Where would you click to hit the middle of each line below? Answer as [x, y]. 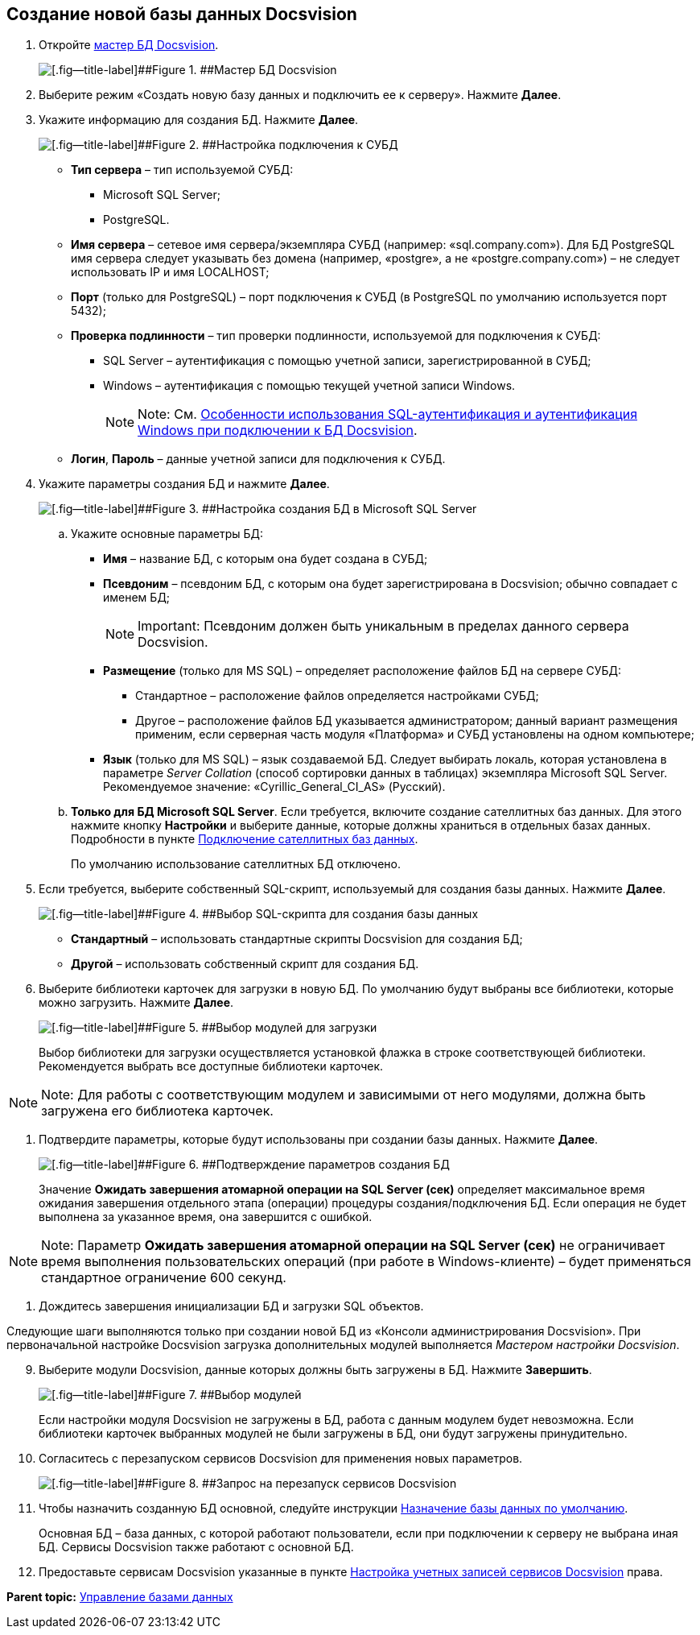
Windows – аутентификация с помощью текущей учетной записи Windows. [309, 386]
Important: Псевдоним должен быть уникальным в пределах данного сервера [383, 626]
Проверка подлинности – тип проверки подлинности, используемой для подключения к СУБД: [336, 336]
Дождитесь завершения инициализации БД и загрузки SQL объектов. [231, 1306]
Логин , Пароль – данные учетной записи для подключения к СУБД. [258, 459]
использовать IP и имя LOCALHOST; [170, 272]
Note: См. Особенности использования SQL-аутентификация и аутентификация [388, 414]
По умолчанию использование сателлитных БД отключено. [236, 864]
